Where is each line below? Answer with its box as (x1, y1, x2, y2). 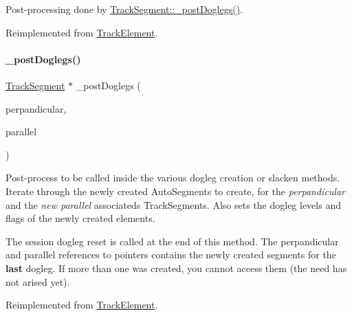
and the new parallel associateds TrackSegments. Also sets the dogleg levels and (5, 197, 341, 212)
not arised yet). (5, 274, 70, 289)
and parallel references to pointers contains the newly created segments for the (5, 247, 336, 262)
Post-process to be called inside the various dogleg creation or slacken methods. (5, 170, 340, 185)
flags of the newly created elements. (5, 211, 155, 225)
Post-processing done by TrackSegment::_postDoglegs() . (5, 2, 243, 16)
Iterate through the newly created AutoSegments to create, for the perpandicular (5, 183, 345, 198)
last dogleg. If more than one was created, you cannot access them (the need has (5, 260, 347, 275)
